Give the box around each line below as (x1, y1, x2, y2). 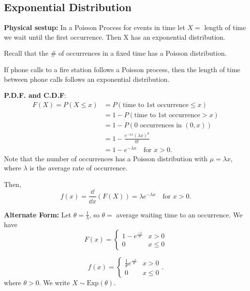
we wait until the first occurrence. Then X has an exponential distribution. (4, 31, 225, 42)
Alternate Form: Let (4, 209, 72, 219)
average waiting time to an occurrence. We (116, 209, 243, 219)
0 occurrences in (134, 122, 182, 129)
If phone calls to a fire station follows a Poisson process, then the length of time (4, 64, 240, 74)
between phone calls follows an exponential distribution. (4, 74, 170, 84)
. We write (39, 277, 70, 287)
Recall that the (4, 48, 48, 58)
